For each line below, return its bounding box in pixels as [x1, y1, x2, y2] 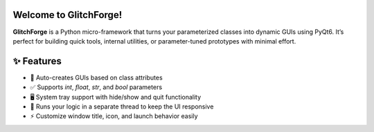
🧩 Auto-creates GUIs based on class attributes [30, 73, 163, 82]
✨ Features [12, 55, 62, 67]
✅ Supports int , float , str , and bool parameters [30, 83, 163, 91]
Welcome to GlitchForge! [12, 9, 123, 21]
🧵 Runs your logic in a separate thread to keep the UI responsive [30, 102, 214, 111]
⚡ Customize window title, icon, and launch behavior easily [30, 112, 198, 120]
